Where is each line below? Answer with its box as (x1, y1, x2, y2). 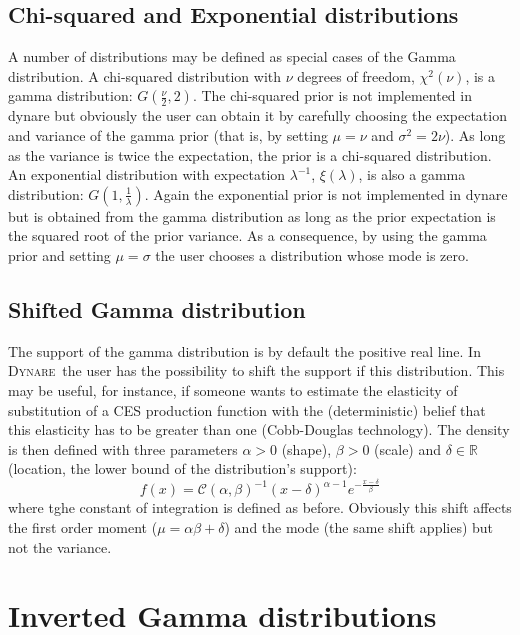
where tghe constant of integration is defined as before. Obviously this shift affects (8, 497, 512, 518)
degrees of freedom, (297, 65, 415, 86)
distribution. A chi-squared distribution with (8, 65, 282, 86)
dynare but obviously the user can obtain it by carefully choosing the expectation (8, 105, 507, 126)
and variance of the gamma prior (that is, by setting (8, 124, 328, 145)
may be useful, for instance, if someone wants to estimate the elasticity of (8, 379, 458, 400)
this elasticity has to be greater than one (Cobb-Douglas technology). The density (8, 419, 510, 440)
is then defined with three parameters (8, 438, 238, 459)
